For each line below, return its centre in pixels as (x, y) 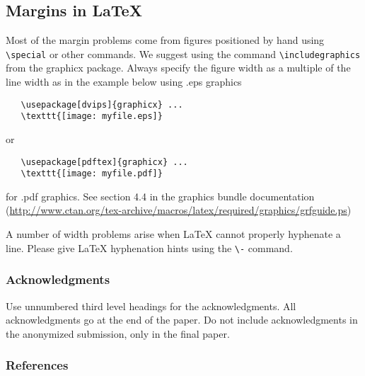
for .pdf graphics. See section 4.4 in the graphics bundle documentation (160, 196)
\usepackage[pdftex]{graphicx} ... (104, 162)
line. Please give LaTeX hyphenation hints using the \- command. (149, 247)
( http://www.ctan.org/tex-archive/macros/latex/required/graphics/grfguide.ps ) (179, 210)
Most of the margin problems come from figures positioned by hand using (165, 40)
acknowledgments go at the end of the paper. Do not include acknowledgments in (182, 320)
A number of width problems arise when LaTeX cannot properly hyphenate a (173, 234)
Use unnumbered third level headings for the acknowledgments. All (151, 306)
